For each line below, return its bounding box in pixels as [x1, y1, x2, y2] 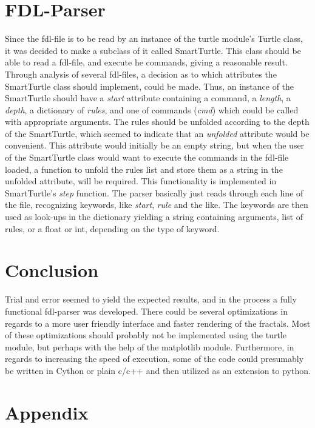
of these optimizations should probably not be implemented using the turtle [5, 329, 286, 341]
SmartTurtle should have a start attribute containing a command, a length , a [5, 92, 291, 104]
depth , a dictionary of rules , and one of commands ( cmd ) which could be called [5, 103, 299, 116]
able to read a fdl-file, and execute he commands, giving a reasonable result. [5, 56, 288, 69]
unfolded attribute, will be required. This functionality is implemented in [5, 175, 277, 187]
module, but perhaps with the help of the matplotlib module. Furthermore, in [5, 340, 294, 353]
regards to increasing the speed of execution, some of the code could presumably [5, 352, 304, 365]
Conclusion [5, 258, 99, 283]
